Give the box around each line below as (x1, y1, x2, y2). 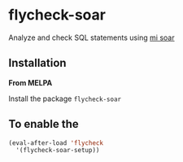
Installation (8, 56, 67, 70)
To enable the (8, 117, 79, 131)
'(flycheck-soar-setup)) (15, 147, 100, 155)
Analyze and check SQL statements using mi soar (8, 33, 175, 42)
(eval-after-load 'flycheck (8, 138, 104, 147)
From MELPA (8, 77, 53, 87)
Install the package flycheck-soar (8, 94, 122, 103)
